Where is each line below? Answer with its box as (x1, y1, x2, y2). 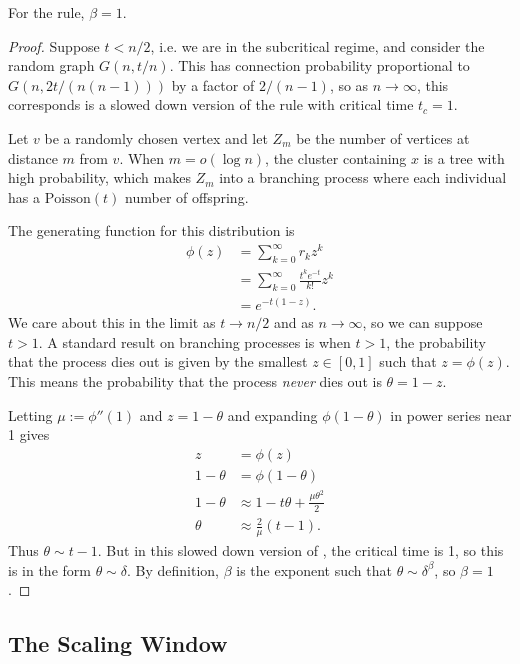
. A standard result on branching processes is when (38, 331, 351, 352)
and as (274, 312, 314, 333)
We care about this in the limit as (8, 312, 216, 333)
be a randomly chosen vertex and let (44, 127, 268, 148)
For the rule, (8, 2, 85, 22)
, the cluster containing (265, 147, 407, 168)
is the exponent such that (236, 559, 392, 580)
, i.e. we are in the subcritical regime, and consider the (150, 35, 485, 56)
